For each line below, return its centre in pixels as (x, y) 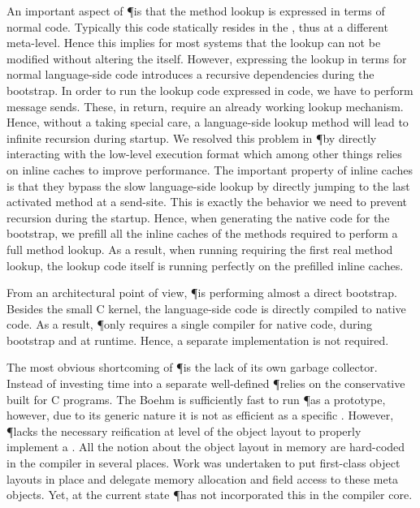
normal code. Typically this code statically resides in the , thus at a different (197, 26)
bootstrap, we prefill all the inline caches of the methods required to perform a (202, 233)
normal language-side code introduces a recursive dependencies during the (191, 74)
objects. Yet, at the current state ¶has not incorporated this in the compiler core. (210, 495)
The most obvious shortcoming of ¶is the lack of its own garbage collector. (192, 367)
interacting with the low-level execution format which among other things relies (204, 154)
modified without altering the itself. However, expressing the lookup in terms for (207, 58)
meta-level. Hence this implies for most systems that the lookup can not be (194, 43)
